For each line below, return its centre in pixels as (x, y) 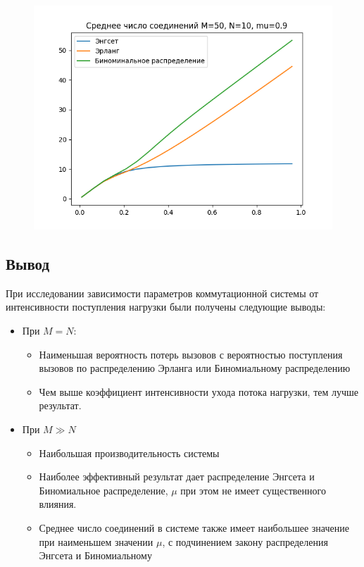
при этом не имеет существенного (253, 490)
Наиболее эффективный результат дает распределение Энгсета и (177, 476)
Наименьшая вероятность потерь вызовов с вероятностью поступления (191, 354)
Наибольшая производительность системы (129, 453)
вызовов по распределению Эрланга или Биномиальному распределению (195, 368)
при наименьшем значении (96, 541)
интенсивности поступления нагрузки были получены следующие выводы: (166, 307)
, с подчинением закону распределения (245, 541)
